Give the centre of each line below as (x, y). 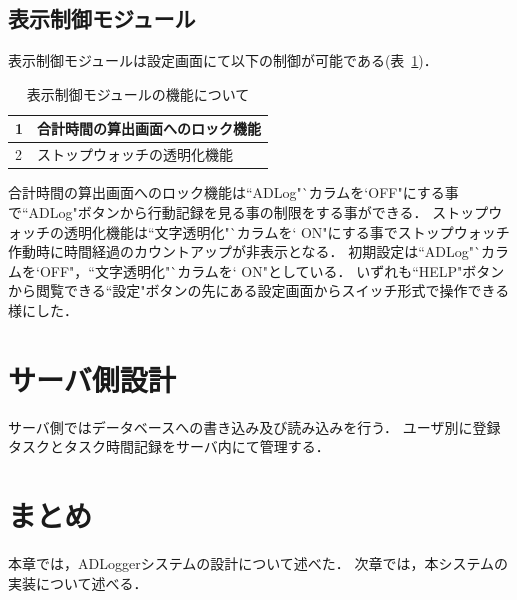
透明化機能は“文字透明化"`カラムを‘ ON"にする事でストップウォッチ (286, 231)
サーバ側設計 (92, 378)
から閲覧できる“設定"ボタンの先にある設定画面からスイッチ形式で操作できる (259, 290)
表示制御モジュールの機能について (138, 93)
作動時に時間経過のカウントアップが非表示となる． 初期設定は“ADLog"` (245, 251)
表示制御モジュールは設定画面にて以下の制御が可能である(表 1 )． (223, 60)
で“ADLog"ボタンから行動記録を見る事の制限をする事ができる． (218, 211)
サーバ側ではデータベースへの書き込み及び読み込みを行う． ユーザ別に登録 (254, 426)
